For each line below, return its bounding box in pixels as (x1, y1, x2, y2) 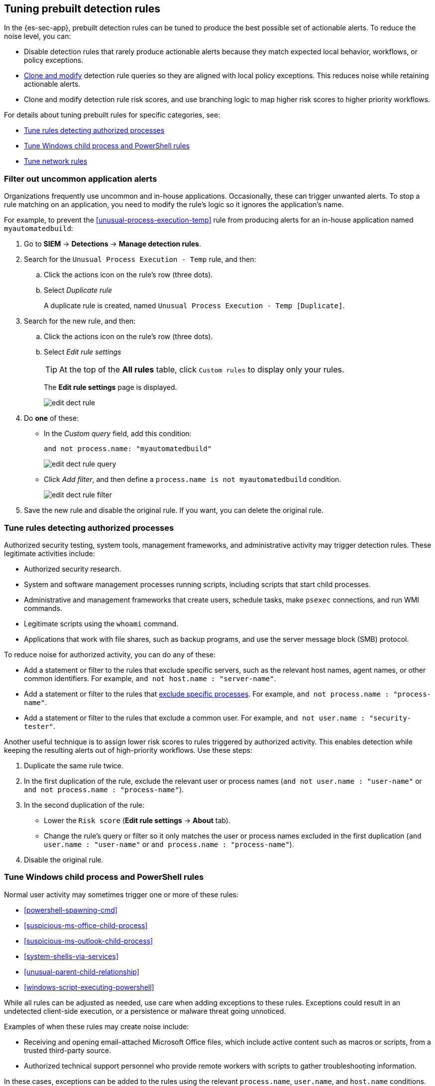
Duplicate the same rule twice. (24, 761, 123, 770)
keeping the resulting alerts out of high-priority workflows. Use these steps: (4, 745, 252, 754)
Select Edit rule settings (44, 348, 121, 357)
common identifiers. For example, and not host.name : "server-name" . (24, 674, 276, 683)
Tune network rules (24, 157, 88, 166)
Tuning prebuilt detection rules (4, 2, 161, 15)
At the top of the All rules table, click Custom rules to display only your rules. (59, 364, 344, 375)
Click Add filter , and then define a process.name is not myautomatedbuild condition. (44, 475, 341, 484)
